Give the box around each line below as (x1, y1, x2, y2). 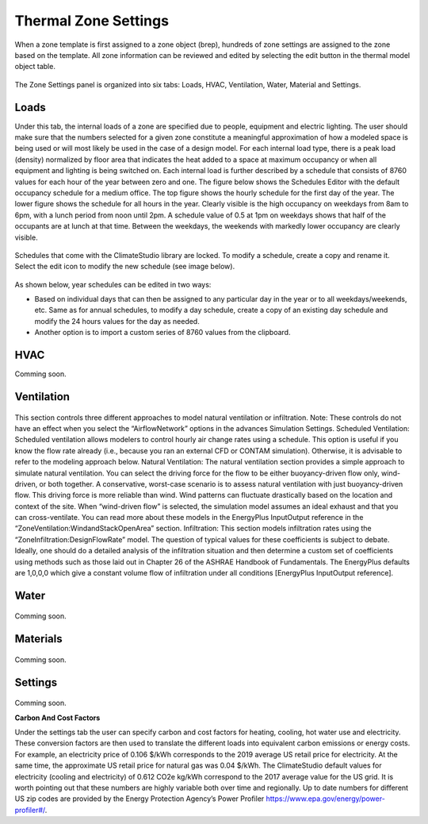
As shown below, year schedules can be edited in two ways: (14, 279, 212, 289)
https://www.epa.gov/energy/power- (266, 794, 386, 803)
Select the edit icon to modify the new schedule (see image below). (14, 262, 235, 271)
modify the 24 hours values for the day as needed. (34, 316, 200, 325)
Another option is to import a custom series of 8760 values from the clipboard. (34, 328, 291, 337)
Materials (14, 632, 63, 646)
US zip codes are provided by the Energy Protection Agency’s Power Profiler (14, 794, 265, 803)
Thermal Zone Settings (14, 12, 170, 29)
